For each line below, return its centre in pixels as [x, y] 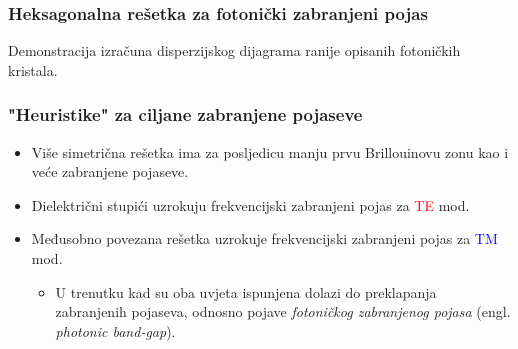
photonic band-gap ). [115, 330]
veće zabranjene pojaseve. [110, 171]
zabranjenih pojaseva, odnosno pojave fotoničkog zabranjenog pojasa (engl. [283, 311]
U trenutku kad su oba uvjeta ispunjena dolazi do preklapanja [246, 291]
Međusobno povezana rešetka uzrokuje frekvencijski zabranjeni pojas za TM [264, 238]
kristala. [33, 69]
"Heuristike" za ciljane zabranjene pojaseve [185, 114]
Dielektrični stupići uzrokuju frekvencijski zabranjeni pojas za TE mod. [250, 204]
